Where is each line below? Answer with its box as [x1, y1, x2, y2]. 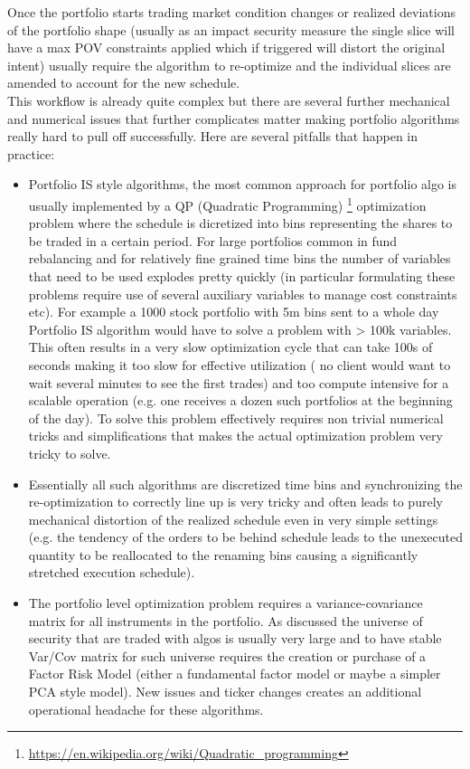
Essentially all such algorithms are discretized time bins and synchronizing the [28, 474, 463, 493]
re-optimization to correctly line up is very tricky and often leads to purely [28, 492, 443, 511]
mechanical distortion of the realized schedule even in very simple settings [28, 509, 438, 528]
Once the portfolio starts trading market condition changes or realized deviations [7, 3, 456, 21]
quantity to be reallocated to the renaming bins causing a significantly [28, 545, 418, 564]
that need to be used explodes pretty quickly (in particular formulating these [28, 266, 456, 285]
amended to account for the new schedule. [7, 73, 240, 92]
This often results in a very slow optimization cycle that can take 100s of [28, 337, 433, 356]
